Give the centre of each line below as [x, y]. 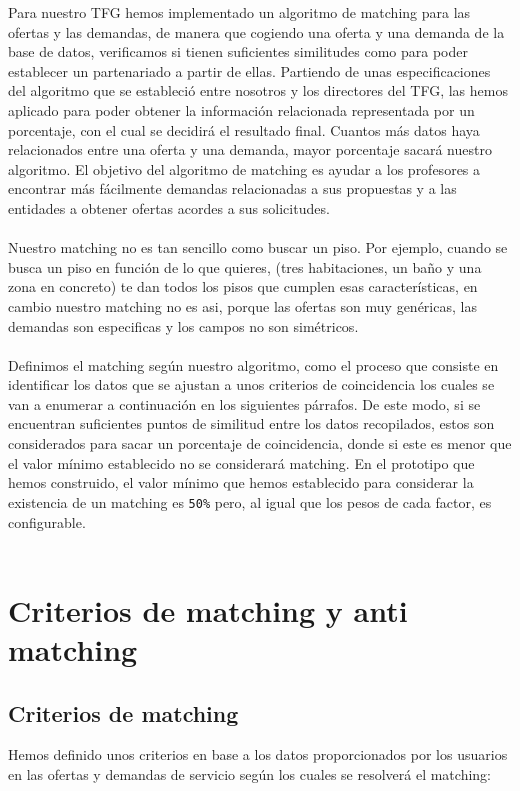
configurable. [47, 521]
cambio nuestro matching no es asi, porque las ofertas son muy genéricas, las [242, 305]
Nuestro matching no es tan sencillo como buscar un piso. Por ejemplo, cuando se [258, 247]
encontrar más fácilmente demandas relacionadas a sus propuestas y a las [232, 188]
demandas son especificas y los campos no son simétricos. [183, 325]
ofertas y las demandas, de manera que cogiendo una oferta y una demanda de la [256, 31]
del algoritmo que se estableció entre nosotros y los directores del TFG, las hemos [258, 90]
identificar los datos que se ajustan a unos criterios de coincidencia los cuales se [251, 384]
